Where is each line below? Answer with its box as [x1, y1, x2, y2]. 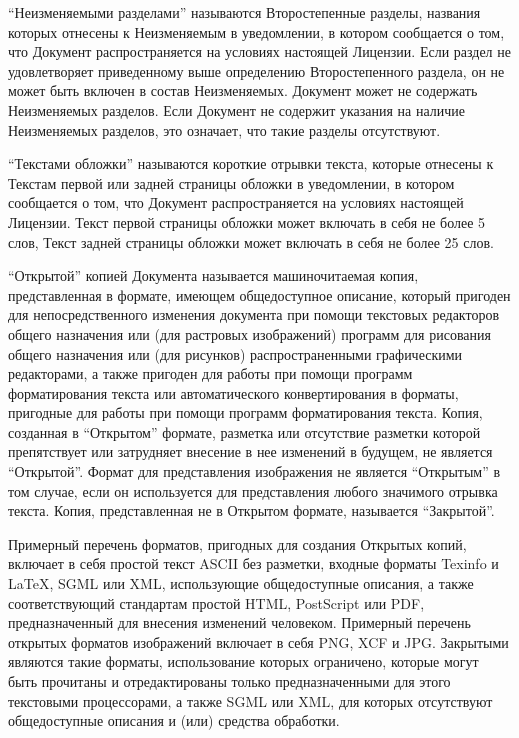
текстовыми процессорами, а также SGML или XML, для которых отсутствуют [8, 690, 493, 711]
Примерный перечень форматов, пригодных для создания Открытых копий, [8, 533, 467, 554]
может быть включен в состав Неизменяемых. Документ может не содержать [8, 80, 478, 101]
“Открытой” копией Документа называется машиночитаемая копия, [8, 265, 419, 286]
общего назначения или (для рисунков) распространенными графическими [8, 343, 463, 364]
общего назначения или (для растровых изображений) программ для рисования [8, 323, 491, 344]
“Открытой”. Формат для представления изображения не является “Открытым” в [8, 461, 501, 482]
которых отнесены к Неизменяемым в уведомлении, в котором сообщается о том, [8, 21, 505, 42]
